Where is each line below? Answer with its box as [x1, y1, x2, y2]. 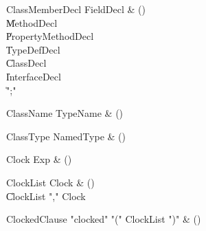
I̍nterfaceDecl [6, 69, 61, 83]
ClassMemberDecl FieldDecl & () [6, 2, 146, 16]
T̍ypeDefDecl [6, 42, 60, 56]
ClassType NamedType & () [6, 129, 126, 143]
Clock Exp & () [6, 152, 72, 166]
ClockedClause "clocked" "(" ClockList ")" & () [6, 212, 201, 226]
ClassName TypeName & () [6, 106, 124, 120]
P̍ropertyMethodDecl [6, 29, 94, 43]
